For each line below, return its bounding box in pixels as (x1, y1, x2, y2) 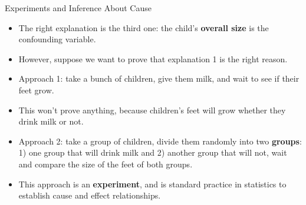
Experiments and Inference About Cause (5, 2, 152, 14)
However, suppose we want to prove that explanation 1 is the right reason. (18, 52, 288, 65)
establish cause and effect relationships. (18, 189, 161, 201)
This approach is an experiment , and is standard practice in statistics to (18, 177, 287, 190)
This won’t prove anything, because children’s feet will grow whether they (18, 103, 286, 116)
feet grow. (18, 83, 54, 96)
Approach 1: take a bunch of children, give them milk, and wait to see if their (18, 72, 300, 85)
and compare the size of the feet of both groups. (18, 157, 193, 170)
